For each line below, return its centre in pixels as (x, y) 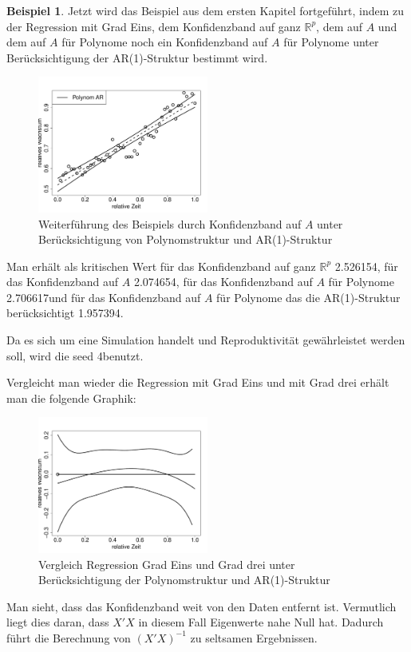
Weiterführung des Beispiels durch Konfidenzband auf (170, 223)
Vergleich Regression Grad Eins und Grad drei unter (167, 564)
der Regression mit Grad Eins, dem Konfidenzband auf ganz (154, 26)
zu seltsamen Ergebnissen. (254, 637)
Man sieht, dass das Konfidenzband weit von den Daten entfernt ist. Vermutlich (202, 606)
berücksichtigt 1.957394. (65, 313)
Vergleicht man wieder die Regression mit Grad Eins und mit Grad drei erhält (198, 382)
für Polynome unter (331, 42)
